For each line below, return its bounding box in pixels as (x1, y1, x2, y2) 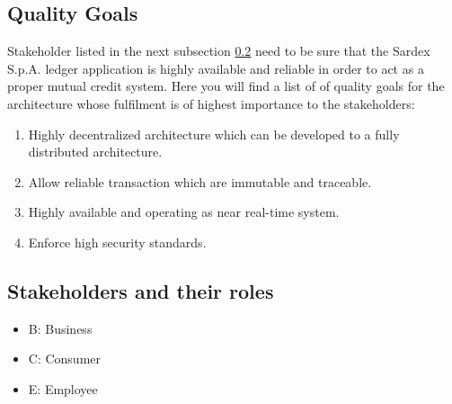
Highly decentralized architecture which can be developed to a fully (28, 124, 400, 143)
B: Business (28, 319, 93, 337)
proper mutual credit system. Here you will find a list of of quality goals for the (7, 76, 445, 95)
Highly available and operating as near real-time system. (28, 202, 340, 221)
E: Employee (28, 379, 98, 398)
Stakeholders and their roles (7, 276, 274, 304)
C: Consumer (28, 349, 102, 368)
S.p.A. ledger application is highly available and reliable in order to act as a (7, 58, 424, 77)
